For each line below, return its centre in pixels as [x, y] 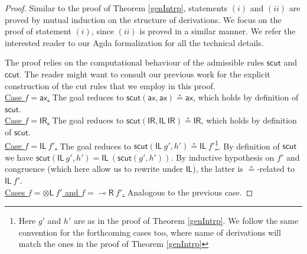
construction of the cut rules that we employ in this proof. [110, 85]
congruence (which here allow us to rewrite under [94, 169]
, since [103, 31]
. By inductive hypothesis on [223, 157]
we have [19, 157]
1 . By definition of [247, 145]
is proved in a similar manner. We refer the [218, 31]
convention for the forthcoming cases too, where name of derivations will [150, 232]
